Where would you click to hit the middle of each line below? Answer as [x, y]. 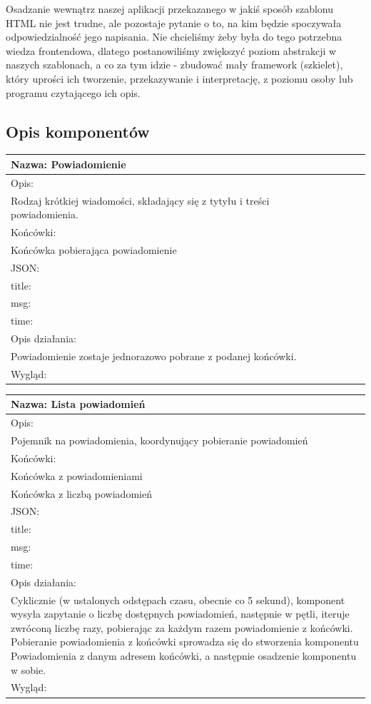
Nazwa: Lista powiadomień [78, 404]
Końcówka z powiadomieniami [77, 475]
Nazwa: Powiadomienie [68, 164]
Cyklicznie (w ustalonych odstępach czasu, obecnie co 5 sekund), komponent [178, 600]
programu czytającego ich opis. [73, 92]
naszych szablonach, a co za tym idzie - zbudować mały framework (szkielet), [174, 65]
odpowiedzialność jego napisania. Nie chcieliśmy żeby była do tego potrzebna [174, 37]
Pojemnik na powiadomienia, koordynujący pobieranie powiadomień [159, 440]
